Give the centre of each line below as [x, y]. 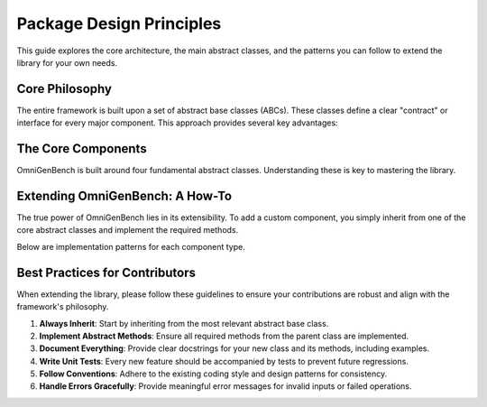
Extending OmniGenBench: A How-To [124, 195]
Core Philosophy [64, 89]
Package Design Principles [119, 23]
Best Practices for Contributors [106, 272]
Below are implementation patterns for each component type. [131, 246]
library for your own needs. [67, 62]
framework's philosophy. [63, 307]
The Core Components [82, 149]
